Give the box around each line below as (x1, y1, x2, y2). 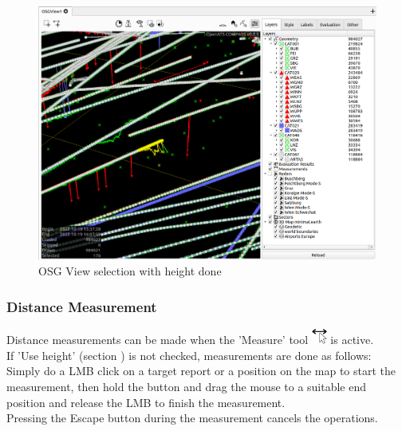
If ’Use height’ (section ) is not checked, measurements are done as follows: (6, 346, 372, 363)
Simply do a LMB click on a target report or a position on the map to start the (6, 362, 396, 379)
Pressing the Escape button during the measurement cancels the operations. (6, 409, 378, 426)
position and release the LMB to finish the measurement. (6, 393, 286, 410)
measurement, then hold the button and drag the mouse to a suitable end (6, 378, 367, 394)
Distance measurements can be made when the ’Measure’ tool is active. (6, 331, 374, 348)
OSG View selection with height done (38, 263, 222, 279)
